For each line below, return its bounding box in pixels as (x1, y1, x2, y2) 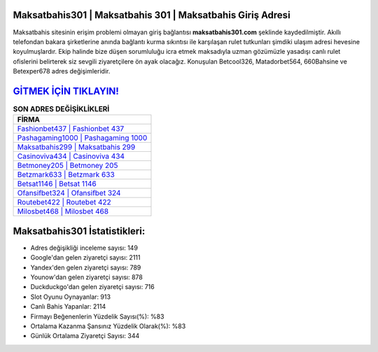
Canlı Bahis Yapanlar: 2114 (30, 302, 106, 311)
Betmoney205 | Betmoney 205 (17, 161, 118, 171)
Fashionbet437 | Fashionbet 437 (17, 124, 125, 134)
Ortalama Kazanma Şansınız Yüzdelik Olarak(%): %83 (30, 322, 186, 330)
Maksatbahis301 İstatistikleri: (13, 225, 146, 237)
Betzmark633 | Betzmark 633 (17, 170, 115, 180)
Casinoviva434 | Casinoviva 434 (17, 151, 125, 161)
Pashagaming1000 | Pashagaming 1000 (17, 133, 148, 143)
